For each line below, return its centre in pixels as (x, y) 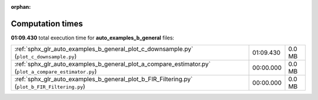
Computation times (47, 24)
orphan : (21, 7)
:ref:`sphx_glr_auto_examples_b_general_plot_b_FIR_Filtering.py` (104, 79)
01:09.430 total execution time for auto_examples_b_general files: (93, 38)
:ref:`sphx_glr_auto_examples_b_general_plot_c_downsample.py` (104, 49)
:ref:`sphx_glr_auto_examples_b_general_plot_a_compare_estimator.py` (112, 64)
